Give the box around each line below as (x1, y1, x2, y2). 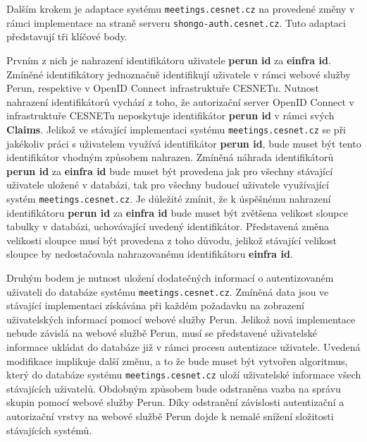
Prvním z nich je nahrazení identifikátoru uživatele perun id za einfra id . (6, 52, 331, 67)
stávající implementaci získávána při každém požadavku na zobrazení (6, 298, 304, 313)
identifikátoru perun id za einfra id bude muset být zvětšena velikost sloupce (6, 205, 348, 220)
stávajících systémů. (6, 422, 92, 437)
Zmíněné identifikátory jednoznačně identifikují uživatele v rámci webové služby (6, 66, 351, 81)
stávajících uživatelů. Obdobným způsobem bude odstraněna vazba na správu (6, 381, 341, 395)
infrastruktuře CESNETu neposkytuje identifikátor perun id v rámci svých (6, 108, 335, 123)
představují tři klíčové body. (6, 29, 127, 44)
